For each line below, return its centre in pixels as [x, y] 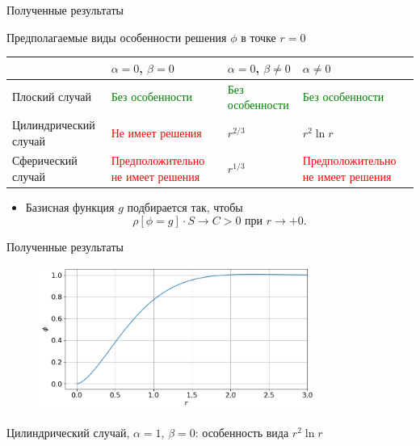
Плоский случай [52, 97]
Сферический [45, 160]
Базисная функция [70, 207]
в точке [258, 37]
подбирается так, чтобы [185, 207]
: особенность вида [242, 432]
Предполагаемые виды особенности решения [117, 37]
